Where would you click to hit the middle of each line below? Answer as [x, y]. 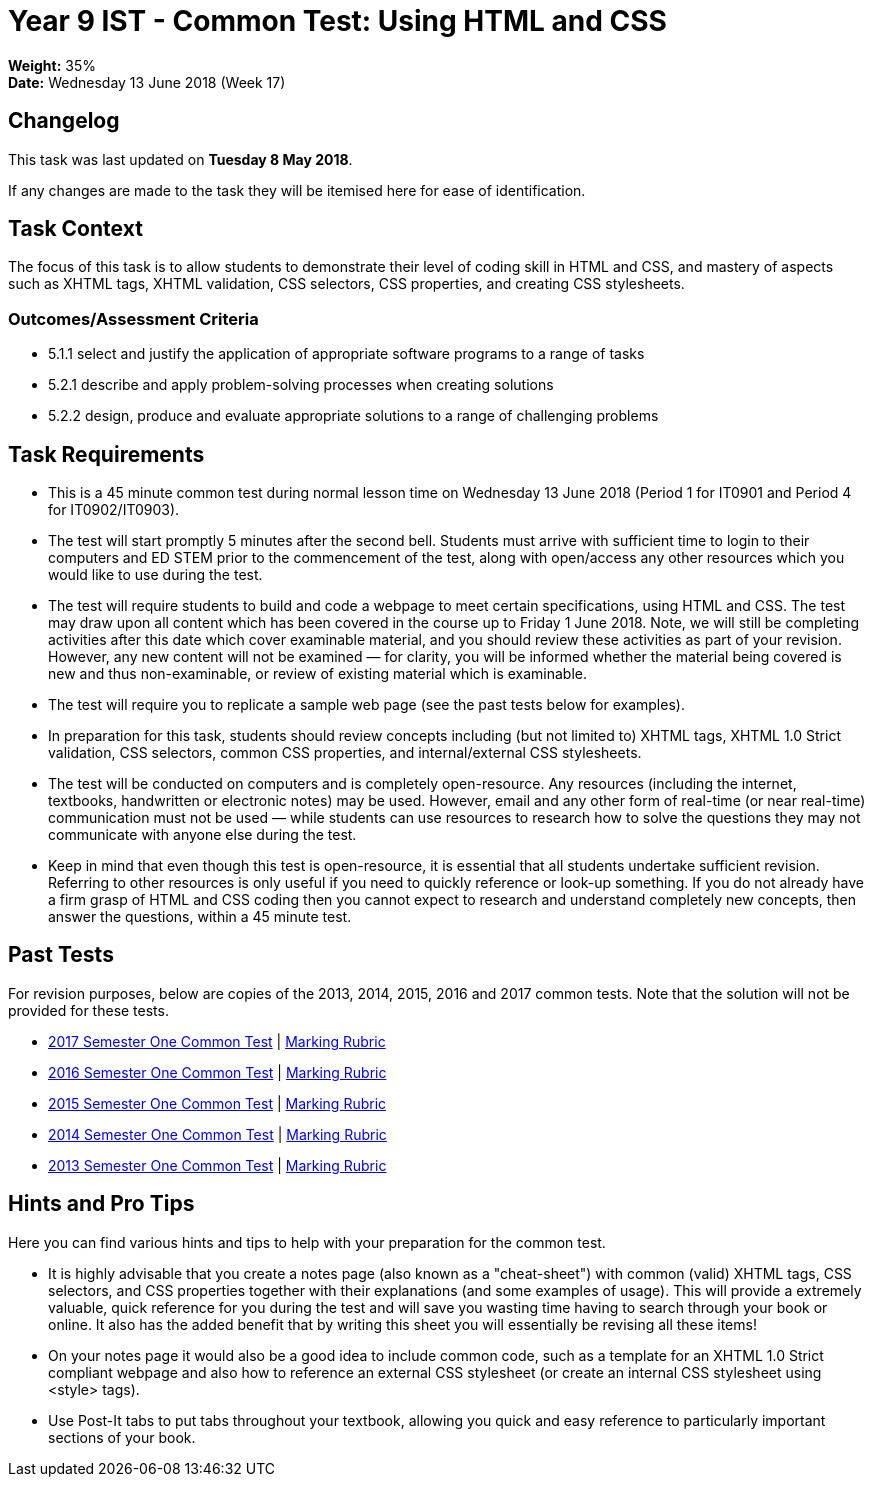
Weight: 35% [52, 65]
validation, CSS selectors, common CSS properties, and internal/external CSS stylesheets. [345, 753]
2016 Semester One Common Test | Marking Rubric [217, 1072]
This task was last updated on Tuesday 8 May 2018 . [180, 159]
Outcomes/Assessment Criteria [133, 318]
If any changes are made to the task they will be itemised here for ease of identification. [297, 190]
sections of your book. [122, 1437]
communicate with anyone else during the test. [202, 835]
